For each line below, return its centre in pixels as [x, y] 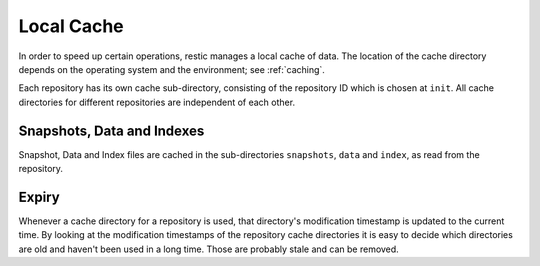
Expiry [39, 196]
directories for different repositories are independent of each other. [156, 102]
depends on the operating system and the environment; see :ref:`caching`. [171, 69]
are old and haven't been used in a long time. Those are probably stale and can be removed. [208, 249]
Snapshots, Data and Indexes [111, 130]
